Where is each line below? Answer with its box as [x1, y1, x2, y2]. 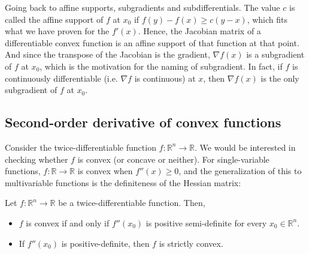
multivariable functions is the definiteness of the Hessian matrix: [5, 176, 241, 189]
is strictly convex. [159, 237, 223, 249]
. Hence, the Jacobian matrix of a [138, 25, 261, 37]
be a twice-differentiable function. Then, [58, 196, 205, 209]
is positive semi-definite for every [146, 216, 267, 229]
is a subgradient [246, 48, 305, 61]
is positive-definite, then [61, 237, 150, 249]
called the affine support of [5, 13, 104, 25]
